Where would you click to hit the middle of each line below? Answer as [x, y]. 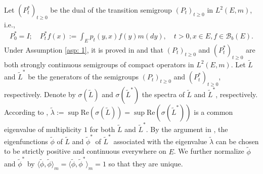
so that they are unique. [146, 163]
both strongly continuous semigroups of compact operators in [99, 64]
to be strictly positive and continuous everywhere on [85, 151]
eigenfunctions [26, 141]
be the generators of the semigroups [83, 77]
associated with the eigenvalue [160, 141]
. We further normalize [209, 151]
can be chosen [237, 141]
